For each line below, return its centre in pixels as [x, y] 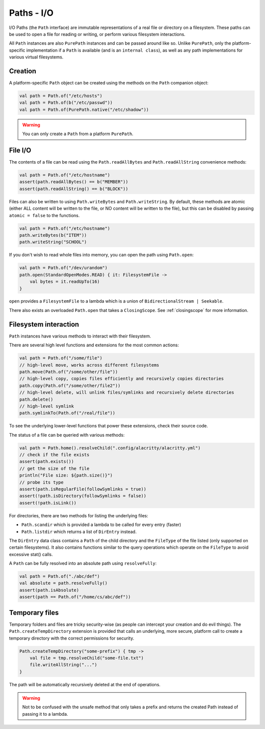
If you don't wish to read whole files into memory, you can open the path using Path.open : [101, 255]
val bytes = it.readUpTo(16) [65, 282]
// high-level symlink [47, 406]
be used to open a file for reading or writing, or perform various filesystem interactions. [97, 34]
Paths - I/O [31, 13]
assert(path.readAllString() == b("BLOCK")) [74, 189]
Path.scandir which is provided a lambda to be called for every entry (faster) [101, 525]
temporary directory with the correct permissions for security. [72, 638]
